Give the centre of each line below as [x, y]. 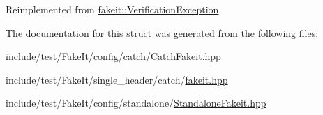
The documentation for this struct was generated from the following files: [162, 32]
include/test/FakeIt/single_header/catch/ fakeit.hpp [117, 79]
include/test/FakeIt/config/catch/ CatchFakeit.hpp [113, 56]
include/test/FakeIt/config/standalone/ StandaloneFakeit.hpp [136, 103]
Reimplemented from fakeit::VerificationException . [114, 9]
